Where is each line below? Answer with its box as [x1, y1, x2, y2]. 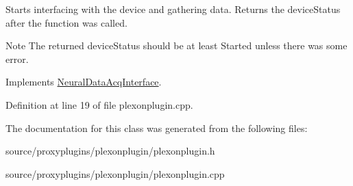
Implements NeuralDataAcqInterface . [5, 75, 162, 89]
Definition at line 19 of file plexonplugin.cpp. [5, 97, 193, 111]
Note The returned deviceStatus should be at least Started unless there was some [5, 38, 348, 53]
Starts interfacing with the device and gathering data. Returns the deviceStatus [5, 2, 341, 16]
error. [5, 51, 29, 66]
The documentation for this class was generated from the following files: [5, 120, 308, 135]
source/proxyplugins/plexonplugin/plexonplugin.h [5, 144, 215, 158]
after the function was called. [5, 15, 127, 29]
